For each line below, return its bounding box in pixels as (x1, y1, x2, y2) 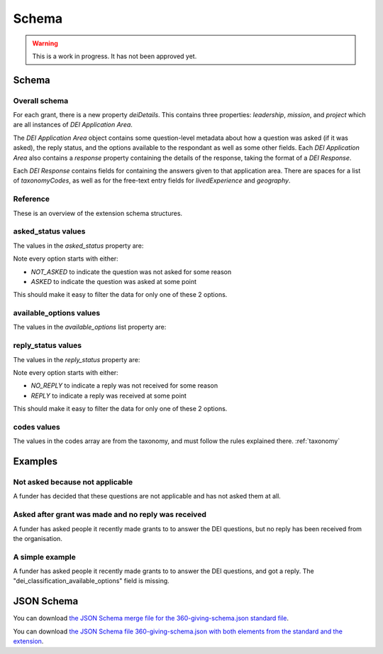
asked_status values (13, 227, 86, 236)
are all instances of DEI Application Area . (13, 121, 133, 129)
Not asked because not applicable (13, 477, 133, 487)
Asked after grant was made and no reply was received (13, 510, 207, 520)
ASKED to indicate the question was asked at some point (30, 277, 197, 285)
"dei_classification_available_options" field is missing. (13, 577, 170, 585)
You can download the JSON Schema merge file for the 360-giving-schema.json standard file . (13, 614, 289, 623)
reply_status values (13, 341, 82, 351)
